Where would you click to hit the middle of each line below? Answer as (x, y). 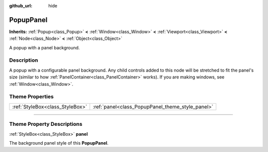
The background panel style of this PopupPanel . (59, 143)
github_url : (21, 6)
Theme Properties (32, 97)
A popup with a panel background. (44, 47)
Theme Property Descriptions (46, 124)
